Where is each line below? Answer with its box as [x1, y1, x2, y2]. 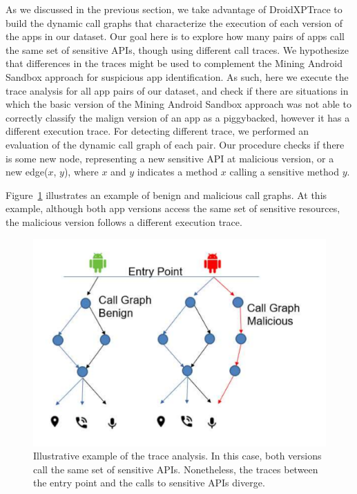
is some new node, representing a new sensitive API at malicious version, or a [6, 151, 334, 165]
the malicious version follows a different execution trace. [6, 214, 242, 229]
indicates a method [137, 164, 218, 179]
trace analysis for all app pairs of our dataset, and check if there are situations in [6, 83, 349, 97]
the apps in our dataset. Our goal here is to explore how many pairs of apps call [6, 29, 345, 44]
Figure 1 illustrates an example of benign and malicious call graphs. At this [6, 187, 327, 202]
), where [64, 164, 99, 179]
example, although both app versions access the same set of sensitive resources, [6, 201, 340, 216]
